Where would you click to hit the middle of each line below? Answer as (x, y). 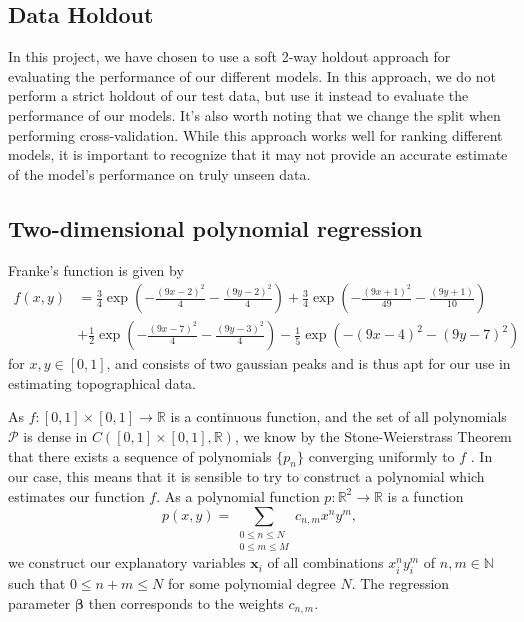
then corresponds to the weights (186, 602)
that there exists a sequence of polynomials (140, 455)
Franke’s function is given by (96, 269)
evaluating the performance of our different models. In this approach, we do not (252, 75)
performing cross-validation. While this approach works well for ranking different (255, 134)
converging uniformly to (381, 455)
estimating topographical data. (102, 382)
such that (37, 583)
